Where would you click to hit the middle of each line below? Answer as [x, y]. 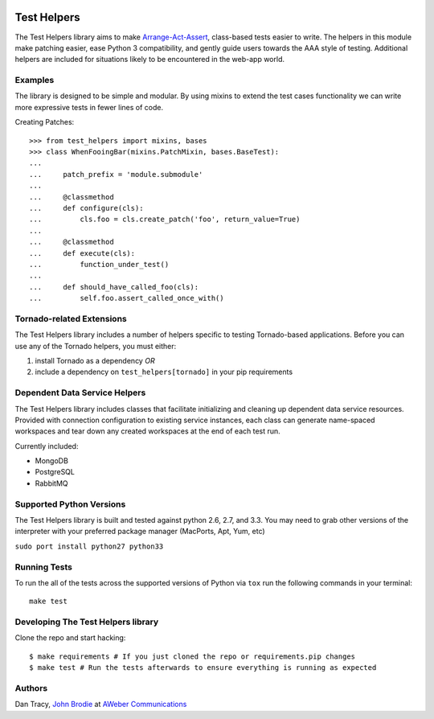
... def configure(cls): [86, 208]
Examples [35, 80]
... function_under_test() [99, 264]
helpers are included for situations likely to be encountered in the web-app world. [150, 60]
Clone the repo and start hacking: [70, 638]
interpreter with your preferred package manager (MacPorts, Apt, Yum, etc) [140, 532]
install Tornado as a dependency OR [95, 361]
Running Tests [43, 567]
